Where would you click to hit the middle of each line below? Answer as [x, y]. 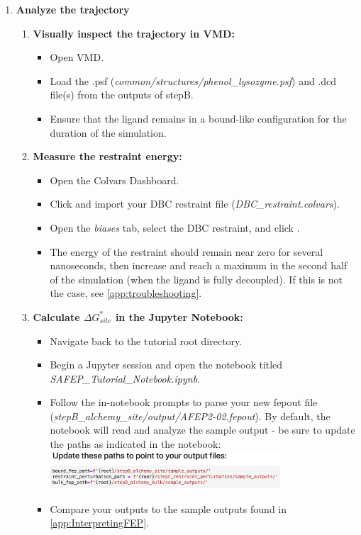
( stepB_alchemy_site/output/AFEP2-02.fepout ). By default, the [190, 416]
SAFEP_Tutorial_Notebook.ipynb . [125, 378]
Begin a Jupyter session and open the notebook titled [166, 365]
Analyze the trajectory [73, 9]
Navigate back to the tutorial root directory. [146, 340]
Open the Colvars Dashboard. [115, 180]
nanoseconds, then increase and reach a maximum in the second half [199, 265]
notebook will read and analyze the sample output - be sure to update [202, 430]
